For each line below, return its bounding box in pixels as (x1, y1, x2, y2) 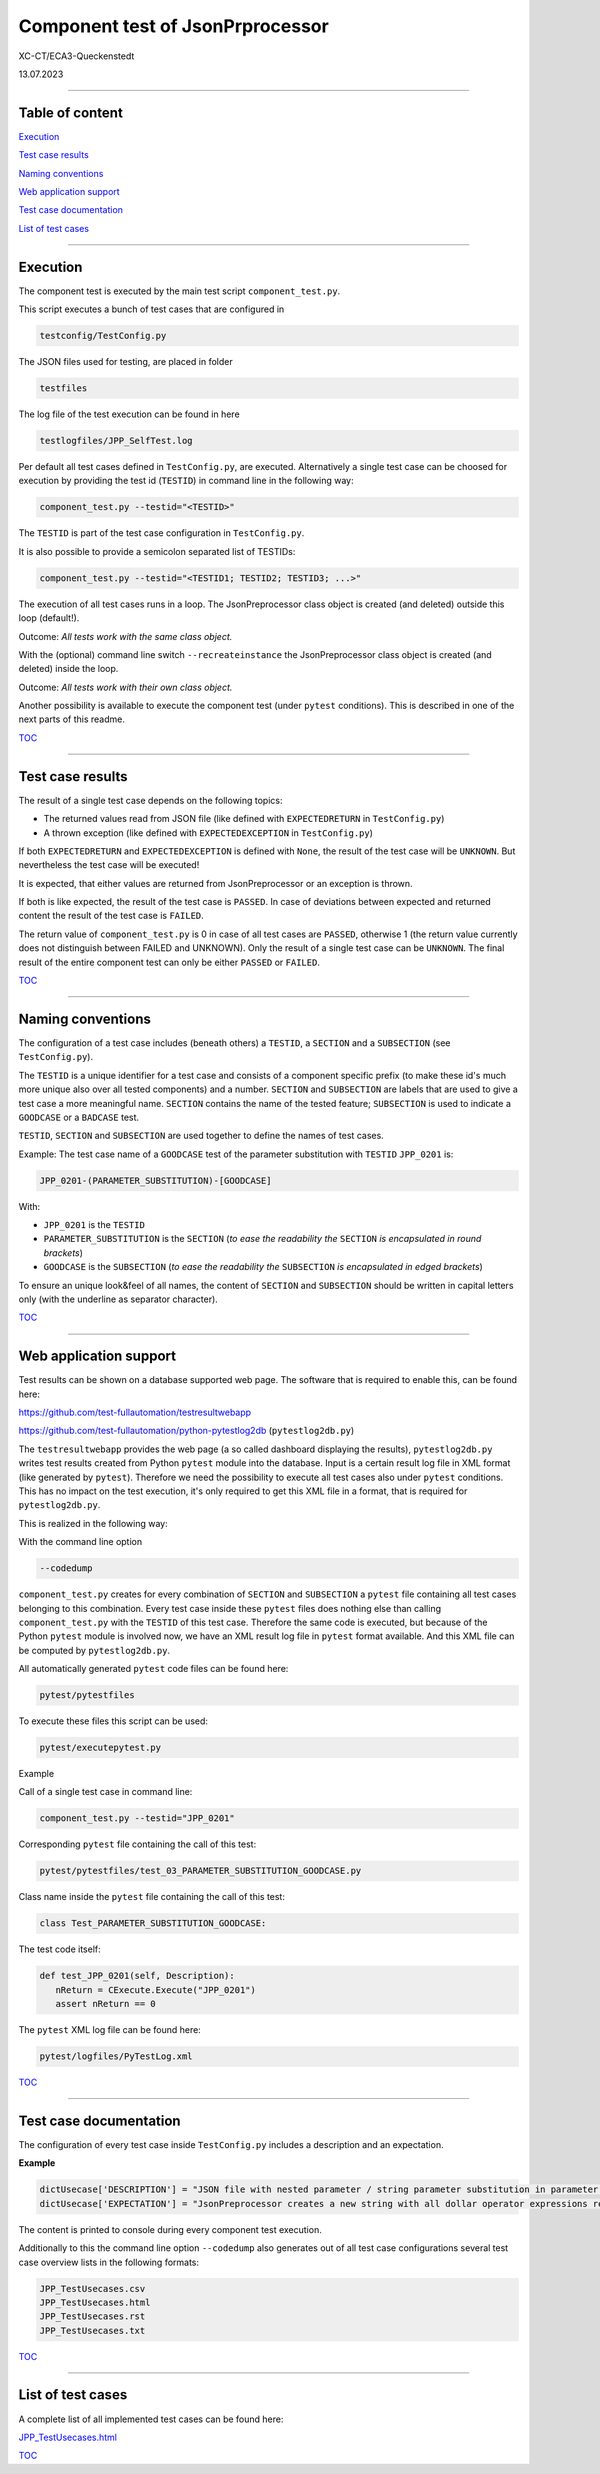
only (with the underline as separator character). (18, 1293, 219, 1305)
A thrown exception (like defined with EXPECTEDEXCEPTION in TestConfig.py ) (43, 826, 374, 839)
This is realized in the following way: (18, 1517, 169, 1529)
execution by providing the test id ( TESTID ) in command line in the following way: (18, 475, 354, 487)
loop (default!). (18, 612, 80, 624)
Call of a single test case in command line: (18, 1786, 193, 1798)
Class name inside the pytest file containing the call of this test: (18, 1891, 285, 1903)
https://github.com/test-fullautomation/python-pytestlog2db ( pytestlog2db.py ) (18, 1425, 355, 1437)
